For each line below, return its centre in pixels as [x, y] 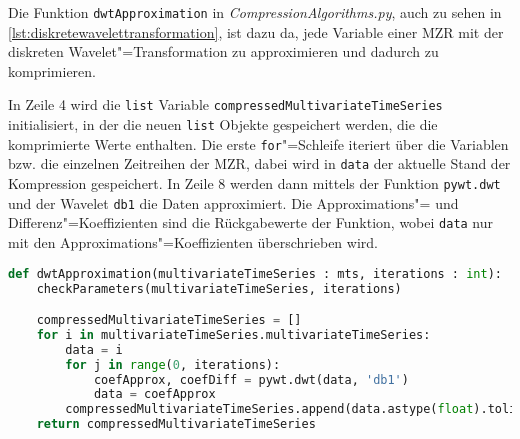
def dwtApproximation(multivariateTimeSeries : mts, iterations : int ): [255, 273]
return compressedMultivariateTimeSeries [176, 424]
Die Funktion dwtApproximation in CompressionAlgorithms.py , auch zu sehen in [255, 12]
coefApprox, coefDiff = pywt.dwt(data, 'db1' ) [251, 379]
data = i [94, 349]
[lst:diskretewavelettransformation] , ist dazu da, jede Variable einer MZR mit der [256, 31]
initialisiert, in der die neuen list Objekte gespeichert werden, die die [223, 124]
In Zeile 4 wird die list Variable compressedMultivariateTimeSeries [225, 104]
